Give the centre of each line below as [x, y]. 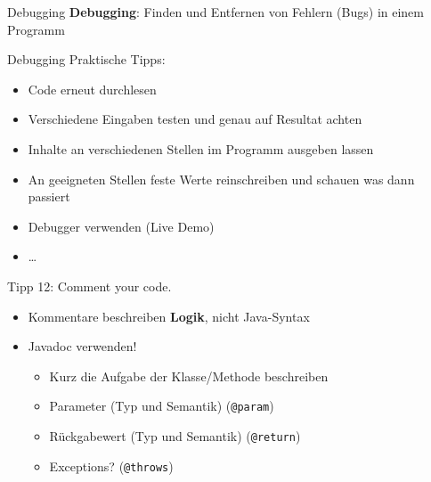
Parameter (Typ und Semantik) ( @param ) [162, 406]
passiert [49, 196]
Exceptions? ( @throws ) [111, 466]
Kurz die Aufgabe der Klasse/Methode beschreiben [189, 376]
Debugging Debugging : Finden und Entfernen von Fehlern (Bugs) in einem [215, 12]
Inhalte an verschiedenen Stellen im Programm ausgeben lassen [201, 148]
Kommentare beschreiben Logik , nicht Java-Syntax [169, 316]
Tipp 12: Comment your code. [89, 286]
